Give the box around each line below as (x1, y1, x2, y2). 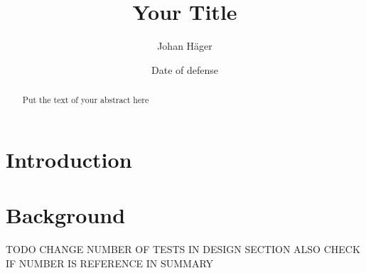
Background (6, 200, 126, 230)
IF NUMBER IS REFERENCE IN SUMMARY (6, 255, 214, 270)
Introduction (6, 144, 132, 173)
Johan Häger (157, 38, 212, 53)
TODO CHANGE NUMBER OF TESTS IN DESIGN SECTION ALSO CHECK (6, 242, 360, 257)
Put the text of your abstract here (22, 94, 149, 106)
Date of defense (151, 62, 218, 77)
